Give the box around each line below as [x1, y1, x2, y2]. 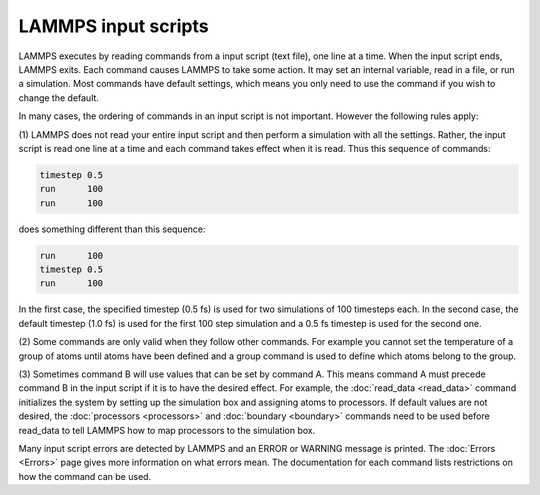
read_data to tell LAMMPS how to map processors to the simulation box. [18, 424, 316, 436]
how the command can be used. [18, 470, 152, 482]
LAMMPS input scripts [18, 15, 209, 37]
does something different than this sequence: [18, 223, 206, 235]
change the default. [18, 91, 100, 104]
